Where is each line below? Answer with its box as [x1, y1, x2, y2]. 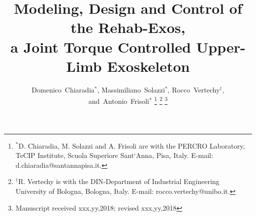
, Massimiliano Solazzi [97, 84, 165, 94]
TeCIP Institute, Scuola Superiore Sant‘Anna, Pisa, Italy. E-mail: [15, 150, 213, 160]
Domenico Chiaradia [32, 84, 95, 94]
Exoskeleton [107, 56, 190, 76]
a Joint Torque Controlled [10, 36, 191, 57]
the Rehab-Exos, [70, 17, 186, 37]
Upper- [196, 36, 246, 57]
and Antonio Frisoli [88, 95, 149, 106]
